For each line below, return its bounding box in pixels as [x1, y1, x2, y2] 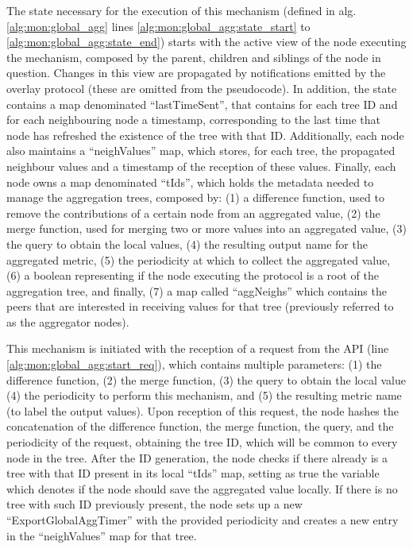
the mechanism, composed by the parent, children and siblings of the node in [6, 48, 381, 65]
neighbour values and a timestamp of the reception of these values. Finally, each [6, 157, 396, 174]
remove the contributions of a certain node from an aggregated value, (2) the [6, 204, 380, 221]
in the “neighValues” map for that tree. [6, 527, 197, 543]
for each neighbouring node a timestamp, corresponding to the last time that [6, 111, 380, 128]
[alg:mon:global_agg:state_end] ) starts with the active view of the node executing [6, 33, 407, 50]
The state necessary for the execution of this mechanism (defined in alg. [6, 2, 357, 18]
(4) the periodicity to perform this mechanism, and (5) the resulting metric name [6, 387, 402, 404]
